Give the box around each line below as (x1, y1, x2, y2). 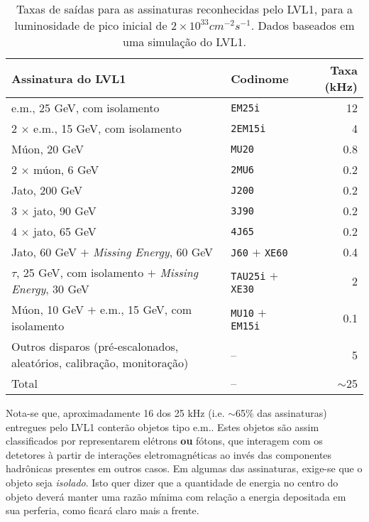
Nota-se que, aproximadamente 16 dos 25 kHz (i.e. (6, 406, 225, 420)
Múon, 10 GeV (11, 301, 84, 317)
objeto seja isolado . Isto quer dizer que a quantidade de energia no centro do (6, 474, 338, 489)
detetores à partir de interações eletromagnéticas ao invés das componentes (6, 447, 332, 462)
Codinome (231, 70, 289, 87)
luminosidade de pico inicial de (14, 17, 167, 33)
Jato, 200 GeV (11, 182, 82, 198)
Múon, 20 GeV (11, 141, 84, 157)
